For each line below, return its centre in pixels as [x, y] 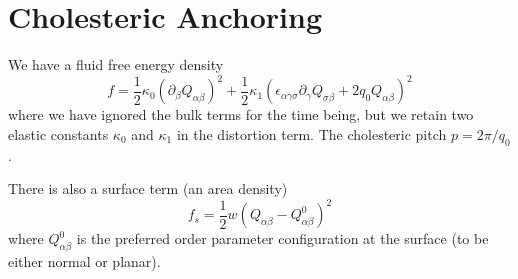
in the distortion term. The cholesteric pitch [311, 133]
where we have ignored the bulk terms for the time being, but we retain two [241, 114]
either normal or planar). [84, 261]
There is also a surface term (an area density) [148, 188]
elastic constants [58, 133]
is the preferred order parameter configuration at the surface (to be [282, 238]
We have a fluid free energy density [116, 64]
